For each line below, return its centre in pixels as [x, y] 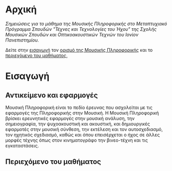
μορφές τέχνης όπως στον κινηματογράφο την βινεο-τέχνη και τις [77, 140]
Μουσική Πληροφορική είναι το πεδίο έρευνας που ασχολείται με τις [79, 107]
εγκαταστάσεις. [22, 145]
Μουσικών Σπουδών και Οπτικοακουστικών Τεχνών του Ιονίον [72, 34]
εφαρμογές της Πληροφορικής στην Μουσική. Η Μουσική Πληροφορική [82, 113]
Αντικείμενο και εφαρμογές [52, 95]
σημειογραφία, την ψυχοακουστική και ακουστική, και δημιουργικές [78, 124]
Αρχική [21, 9]
